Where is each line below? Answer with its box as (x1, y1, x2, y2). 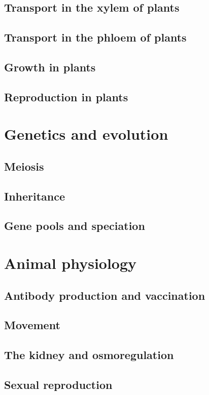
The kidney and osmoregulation (4, 347, 174, 363)
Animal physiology (4, 253, 137, 273)
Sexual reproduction (4, 376, 113, 392)
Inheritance (4, 188, 65, 204)
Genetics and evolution (4, 124, 168, 144)
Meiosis (4, 158, 44, 174)
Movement (4, 317, 60, 333)
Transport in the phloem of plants (4, 29, 187, 45)
